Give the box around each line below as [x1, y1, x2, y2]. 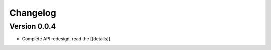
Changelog [9, 7, 56, 18]
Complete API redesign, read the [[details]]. [22, 36, 112, 42]
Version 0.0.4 [9, 22, 56, 31]
